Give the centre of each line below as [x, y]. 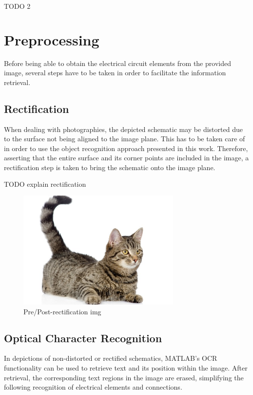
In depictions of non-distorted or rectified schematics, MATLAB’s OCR [111, 358]
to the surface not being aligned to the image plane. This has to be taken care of [125, 139]
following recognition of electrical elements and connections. [93, 387]
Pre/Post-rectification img [62, 311]
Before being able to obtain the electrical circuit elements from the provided [117, 63]
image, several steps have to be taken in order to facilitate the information [115, 73]
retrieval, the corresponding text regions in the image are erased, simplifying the [124, 377]
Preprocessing [52, 39]
